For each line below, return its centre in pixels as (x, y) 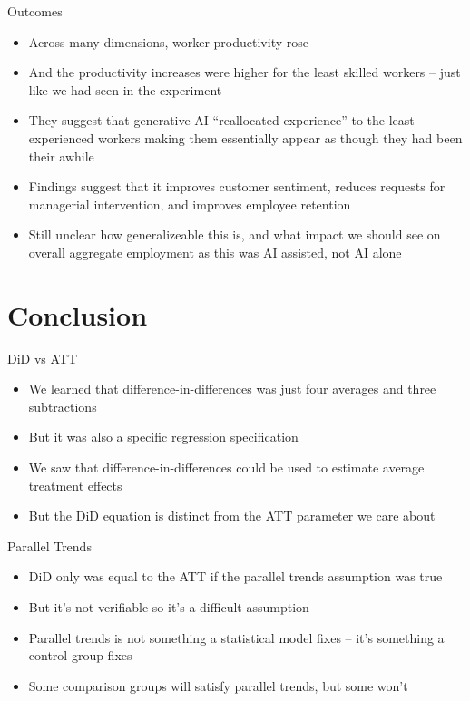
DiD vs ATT (43, 358)
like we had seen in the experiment (125, 89)
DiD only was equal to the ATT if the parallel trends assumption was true (235, 576)
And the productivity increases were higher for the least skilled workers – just (245, 72)
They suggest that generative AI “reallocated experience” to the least (221, 120)
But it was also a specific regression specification (163, 437)
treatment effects (75, 485)
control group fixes (80, 655)
